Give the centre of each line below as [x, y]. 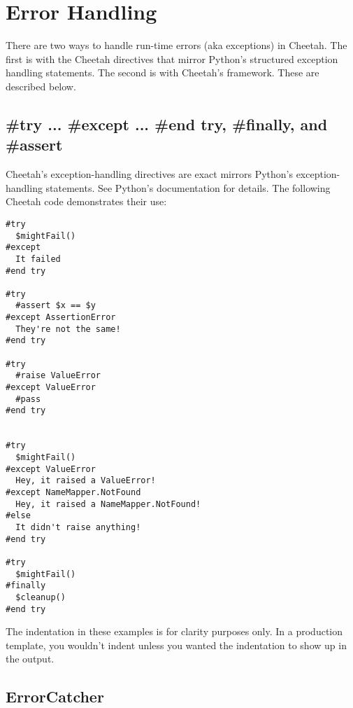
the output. [30, 659]
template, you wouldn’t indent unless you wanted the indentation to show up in [176, 645]
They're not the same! [68, 329]
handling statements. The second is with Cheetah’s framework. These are [163, 72]
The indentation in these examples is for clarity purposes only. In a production [174, 631]
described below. [41, 86]
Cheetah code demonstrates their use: [86, 201]
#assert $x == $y [56, 306]
